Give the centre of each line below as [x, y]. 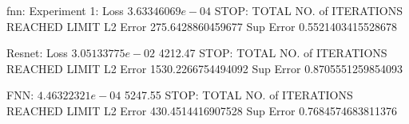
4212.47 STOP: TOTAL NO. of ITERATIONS [273, 53]
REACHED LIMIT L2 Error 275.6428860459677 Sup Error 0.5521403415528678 [202, 26]
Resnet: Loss [37, 53]
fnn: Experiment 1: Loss [65, 10]
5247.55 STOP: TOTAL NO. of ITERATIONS [238, 95]
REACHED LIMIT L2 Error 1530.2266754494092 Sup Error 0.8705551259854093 [205, 68]
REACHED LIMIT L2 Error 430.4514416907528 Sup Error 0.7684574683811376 [202, 110]
